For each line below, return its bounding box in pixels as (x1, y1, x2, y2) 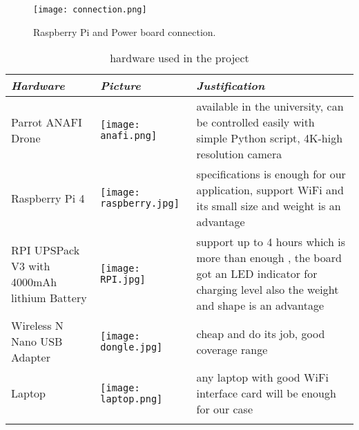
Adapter (11, 349, 50, 366)
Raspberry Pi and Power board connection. (33, 24, 216, 39)
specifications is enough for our (196, 166, 346, 183)
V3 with (11, 257, 50, 274)
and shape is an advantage (196, 297, 324, 314)
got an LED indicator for (196, 265, 318, 282)
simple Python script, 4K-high (196, 130, 343, 147)
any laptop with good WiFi (196, 369, 329, 386)
